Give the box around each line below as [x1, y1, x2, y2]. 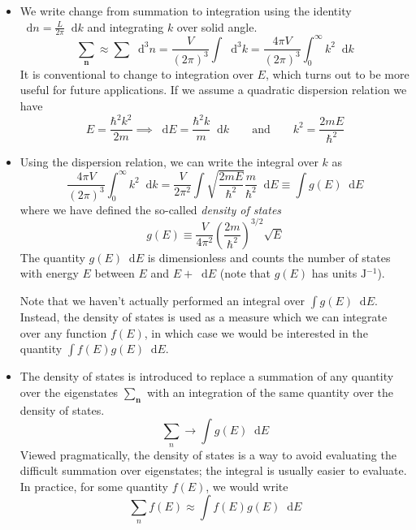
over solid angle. [176, 18, 258, 35]
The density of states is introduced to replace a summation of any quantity [19, 368, 394, 385]
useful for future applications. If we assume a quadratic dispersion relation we [19, 81, 407, 98]
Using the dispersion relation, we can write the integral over [19, 153, 318, 170]
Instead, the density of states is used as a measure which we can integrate [19, 308, 388, 325]
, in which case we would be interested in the [144, 324, 368, 341]
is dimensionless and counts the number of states [147, 248, 391, 265]
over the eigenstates [19, 383, 119, 400]
